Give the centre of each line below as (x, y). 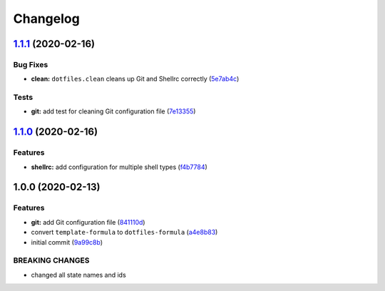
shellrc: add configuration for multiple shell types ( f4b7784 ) (119, 167)
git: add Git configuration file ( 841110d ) (88, 222)
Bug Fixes (31, 64)
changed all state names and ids (78, 275)
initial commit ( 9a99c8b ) (67, 242)
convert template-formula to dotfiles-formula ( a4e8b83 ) (124, 233)
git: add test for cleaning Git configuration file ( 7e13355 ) (113, 111)
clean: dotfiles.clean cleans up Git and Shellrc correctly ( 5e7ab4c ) (135, 79)
